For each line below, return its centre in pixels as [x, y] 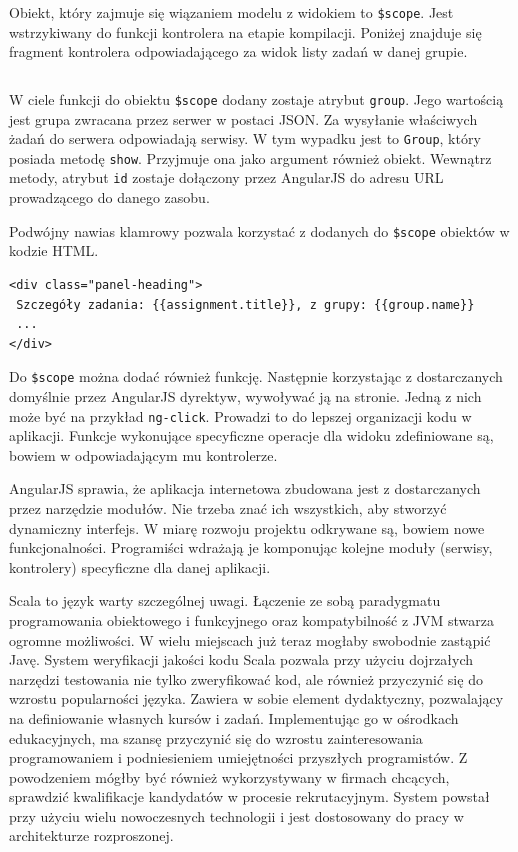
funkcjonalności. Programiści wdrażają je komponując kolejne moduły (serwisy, [251, 547]
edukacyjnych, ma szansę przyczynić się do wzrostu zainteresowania [216, 737]
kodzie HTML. [54, 250]
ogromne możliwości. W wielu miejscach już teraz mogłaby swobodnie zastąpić [250, 639]
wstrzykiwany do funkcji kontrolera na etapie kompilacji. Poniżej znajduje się [245, 31]
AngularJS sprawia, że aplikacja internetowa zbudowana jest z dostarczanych [245, 488]
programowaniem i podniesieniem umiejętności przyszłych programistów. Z [238, 757]
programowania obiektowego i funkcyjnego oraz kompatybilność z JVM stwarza [252, 619]
